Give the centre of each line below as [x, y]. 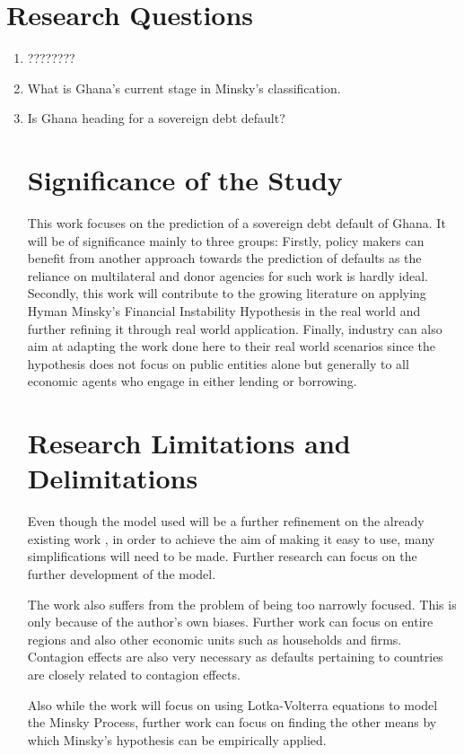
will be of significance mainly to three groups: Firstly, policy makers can [226, 240]
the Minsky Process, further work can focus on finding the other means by [232, 722]
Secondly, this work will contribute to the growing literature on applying [227, 293]
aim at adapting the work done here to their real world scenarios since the [232, 346]
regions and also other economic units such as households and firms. [214, 639]
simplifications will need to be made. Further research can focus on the [222, 556]
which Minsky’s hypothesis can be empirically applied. [177, 739]
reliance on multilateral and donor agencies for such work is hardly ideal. [228, 275]
